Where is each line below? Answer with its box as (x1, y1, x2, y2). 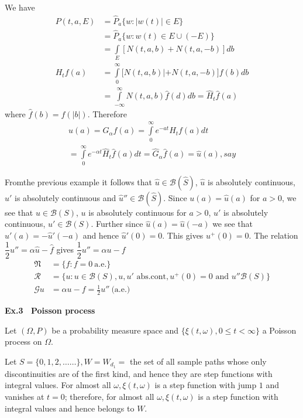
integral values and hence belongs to (5, 402, 135, 414)
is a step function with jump (154, 379, 257, 391)
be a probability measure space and (51, 324, 179, 336)
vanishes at (5, 390, 44, 402)
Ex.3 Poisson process (5, 304, 95, 317)
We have (5, 1, 35, 13)
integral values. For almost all (5, 379, 111, 391)
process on (5, 335, 42, 348)
